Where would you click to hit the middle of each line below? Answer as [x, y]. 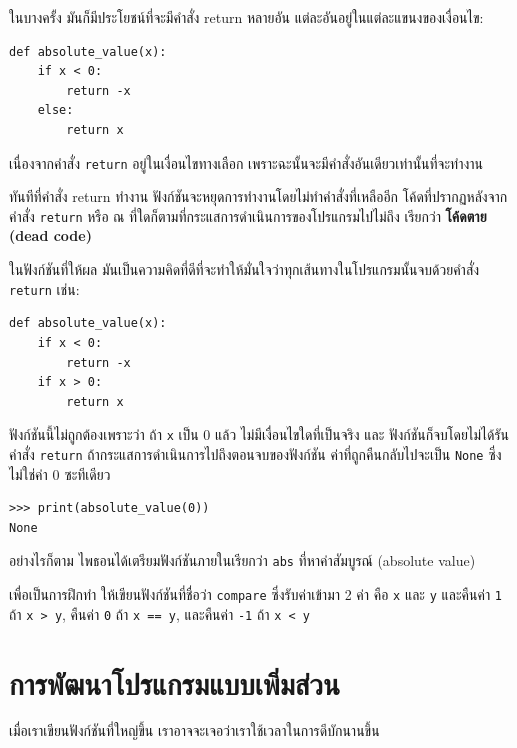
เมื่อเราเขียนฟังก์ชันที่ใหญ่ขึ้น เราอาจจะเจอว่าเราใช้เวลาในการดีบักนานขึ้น [194, 730]
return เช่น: [44, 288]
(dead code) [50, 235]
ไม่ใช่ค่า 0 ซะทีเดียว [60, 473]
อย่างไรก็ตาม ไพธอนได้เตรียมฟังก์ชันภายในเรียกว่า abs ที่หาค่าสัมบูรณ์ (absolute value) [242, 560]
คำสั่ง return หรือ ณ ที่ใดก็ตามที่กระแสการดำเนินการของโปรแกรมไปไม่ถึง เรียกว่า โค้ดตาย [248, 215]
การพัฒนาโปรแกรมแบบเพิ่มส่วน [174, 682]
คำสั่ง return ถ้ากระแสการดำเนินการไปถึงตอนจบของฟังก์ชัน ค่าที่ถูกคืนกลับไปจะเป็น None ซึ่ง [255, 453]
